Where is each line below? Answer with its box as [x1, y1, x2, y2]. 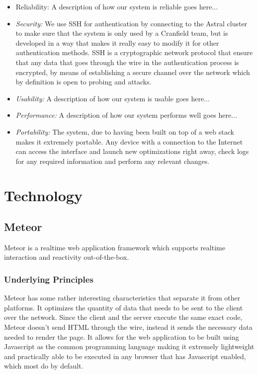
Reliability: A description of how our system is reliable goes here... [15, 1, 218, 11]
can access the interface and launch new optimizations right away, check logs [15, 146, 249, 156]
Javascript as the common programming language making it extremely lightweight [4, 341, 255, 352]
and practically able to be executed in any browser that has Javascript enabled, [4, 351, 246, 361]
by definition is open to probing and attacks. [15, 76, 152, 87]
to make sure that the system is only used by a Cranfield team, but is [15, 28, 228, 38]
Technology [4, 185, 83, 205]
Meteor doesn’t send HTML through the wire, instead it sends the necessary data [4, 322, 253, 332]
